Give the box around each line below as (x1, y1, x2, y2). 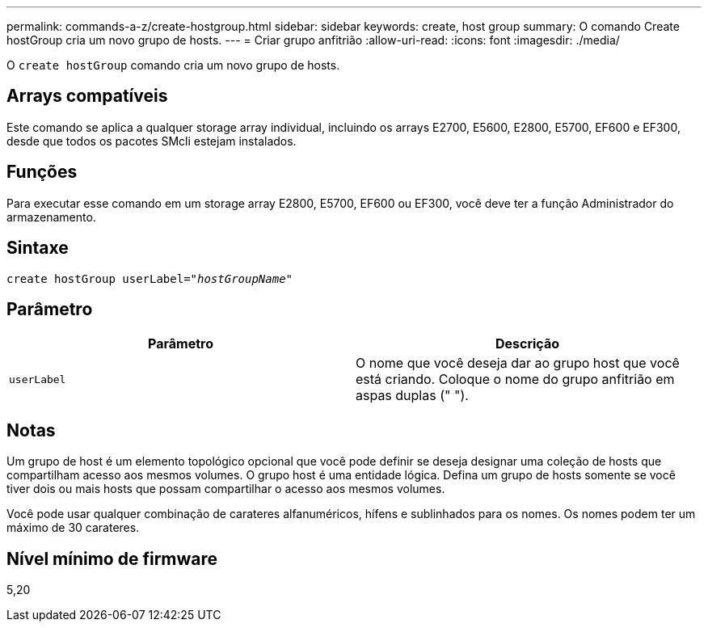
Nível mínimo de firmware (6, 548, 218, 569)
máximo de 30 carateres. (6, 521, 140, 535)
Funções (6, 162, 78, 183)
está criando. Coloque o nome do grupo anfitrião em (356, 371, 675, 388)
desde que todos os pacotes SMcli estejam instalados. (6, 133, 297, 148)
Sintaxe (6, 238, 69, 259)
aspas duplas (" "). (356, 387, 469, 404)
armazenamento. (6, 209, 96, 224)
